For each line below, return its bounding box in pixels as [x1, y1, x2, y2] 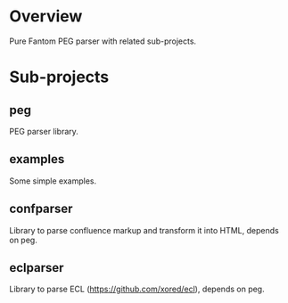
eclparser [9, 260, 64, 275]
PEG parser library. [9, 126, 78, 136]
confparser [9, 201, 73, 217]
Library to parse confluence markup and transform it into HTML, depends [9, 225, 279, 235]
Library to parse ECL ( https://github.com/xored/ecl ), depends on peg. [9, 283, 265, 295]
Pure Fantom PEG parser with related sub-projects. [9, 36, 197, 46]
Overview [9, 6, 83, 27]
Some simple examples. [9, 176, 97, 186]
